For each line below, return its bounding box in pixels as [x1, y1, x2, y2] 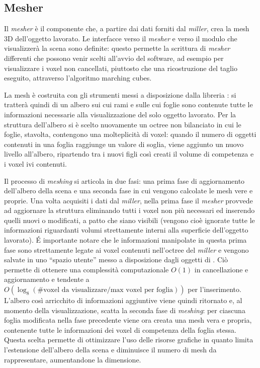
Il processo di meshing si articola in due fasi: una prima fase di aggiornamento [4, 175, 245, 186]
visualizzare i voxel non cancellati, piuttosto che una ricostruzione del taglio [4, 62, 237, 73]
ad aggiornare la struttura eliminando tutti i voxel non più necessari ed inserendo [4, 205, 255, 215]
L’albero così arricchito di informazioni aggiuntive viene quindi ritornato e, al [4, 295, 242, 306]
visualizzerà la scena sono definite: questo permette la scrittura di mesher [4, 43, 230, 53]
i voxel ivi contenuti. [4, 158, 67, 169]
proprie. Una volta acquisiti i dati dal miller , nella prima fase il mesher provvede [4, 195, 253, 205]
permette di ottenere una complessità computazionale [4, 264, 169, 274]
